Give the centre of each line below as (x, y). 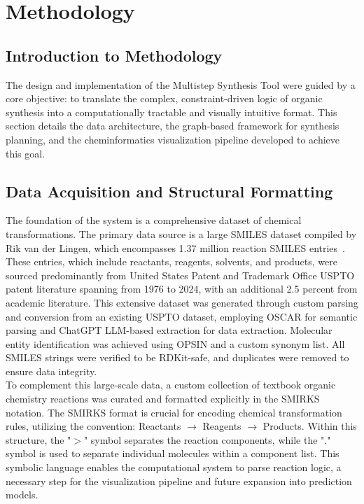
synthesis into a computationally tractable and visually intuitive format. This (171, 112)
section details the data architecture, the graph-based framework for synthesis (173, 126)
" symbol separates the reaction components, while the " (204, 439)
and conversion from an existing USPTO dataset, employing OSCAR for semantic (182, 316)
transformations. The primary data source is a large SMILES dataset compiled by (181, 233)
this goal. (26, 153)
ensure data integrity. (51, 371)
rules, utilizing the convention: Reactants (93, 426)
